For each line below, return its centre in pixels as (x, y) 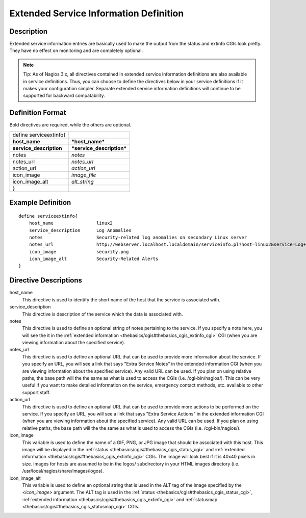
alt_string (83, 182)
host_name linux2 (71, 223)
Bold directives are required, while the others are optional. (70, 125)
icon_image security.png (79, 252)
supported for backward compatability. (64, 96)
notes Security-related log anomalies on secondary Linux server (138, 237)
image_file (84, 175)
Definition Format (38, 113)
